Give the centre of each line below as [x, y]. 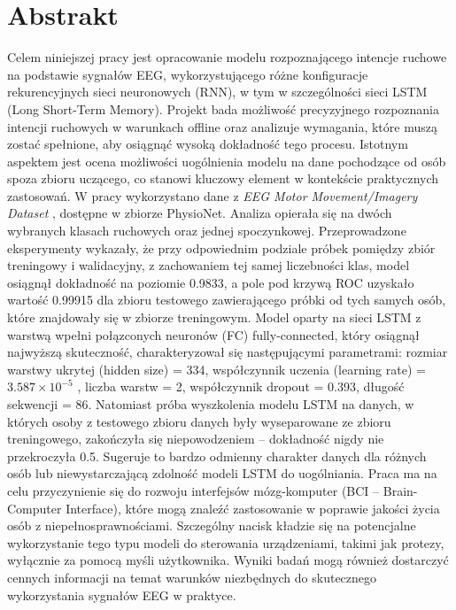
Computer [35, 508]
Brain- [400, 490]
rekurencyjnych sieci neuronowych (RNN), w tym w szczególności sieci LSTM [217, 92]
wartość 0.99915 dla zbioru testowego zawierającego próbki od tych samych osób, [227, 300]
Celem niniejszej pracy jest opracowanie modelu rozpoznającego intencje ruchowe [227, 57]
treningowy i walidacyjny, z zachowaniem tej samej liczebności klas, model [209, 265]
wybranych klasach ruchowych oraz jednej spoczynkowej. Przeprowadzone [207, 231]
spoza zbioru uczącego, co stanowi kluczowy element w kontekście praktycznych [223, 178]
